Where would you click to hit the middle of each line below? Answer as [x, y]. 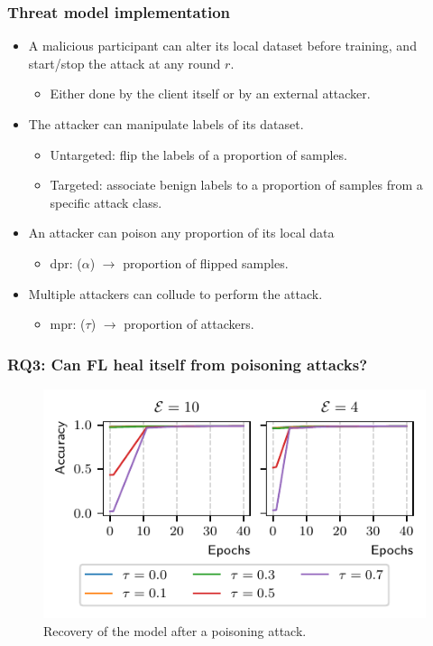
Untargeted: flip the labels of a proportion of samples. [198, 154]
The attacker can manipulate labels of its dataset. [166, 124]
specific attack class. [106, 202]
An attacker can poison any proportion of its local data [181, 233]
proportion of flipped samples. [206, 262]
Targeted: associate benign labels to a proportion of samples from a [236, 185]
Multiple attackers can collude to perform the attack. [175, 293]
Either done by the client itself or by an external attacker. [210, 94]
